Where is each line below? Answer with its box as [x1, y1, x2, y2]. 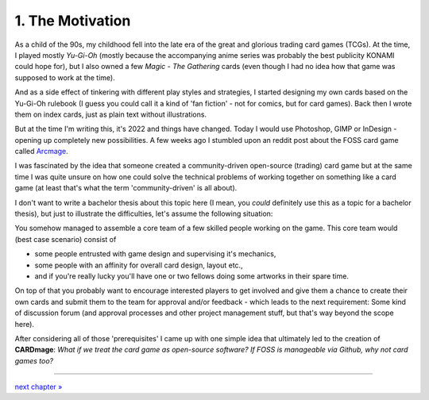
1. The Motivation [14, 12, 131, 29]
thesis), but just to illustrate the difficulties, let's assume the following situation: [14, 209, 273, 218]
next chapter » [14, 382, 63, 392]
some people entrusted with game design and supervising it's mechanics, [34, 249, 276, 259]
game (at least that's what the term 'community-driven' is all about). [14, 183, 238, 193]
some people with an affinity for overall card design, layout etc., [34, 260, 243, 270]
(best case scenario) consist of [14, 234, 117, 244]
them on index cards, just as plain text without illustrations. [14, 110, 207, 119]
